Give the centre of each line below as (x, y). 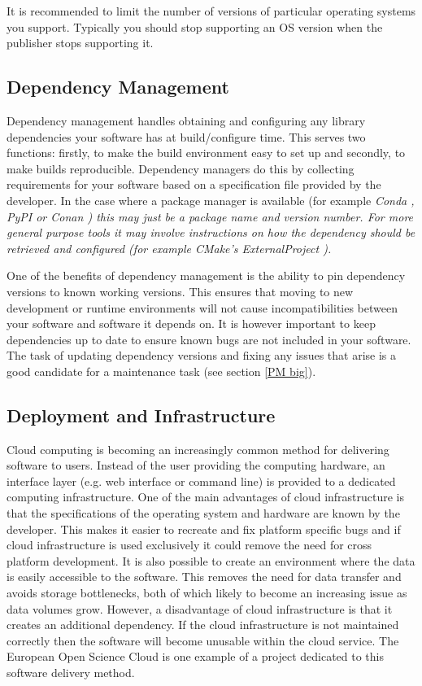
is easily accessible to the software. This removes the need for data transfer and (204, 577)
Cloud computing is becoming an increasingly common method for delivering (198, 449)
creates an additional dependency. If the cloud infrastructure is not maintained (203, 625)
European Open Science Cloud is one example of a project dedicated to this (195, 656)
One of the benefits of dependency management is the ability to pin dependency (206, 275)
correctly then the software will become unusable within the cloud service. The (203, 640)
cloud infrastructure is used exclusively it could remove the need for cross (189, 545)
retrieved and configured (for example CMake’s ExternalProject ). (169, 248)
